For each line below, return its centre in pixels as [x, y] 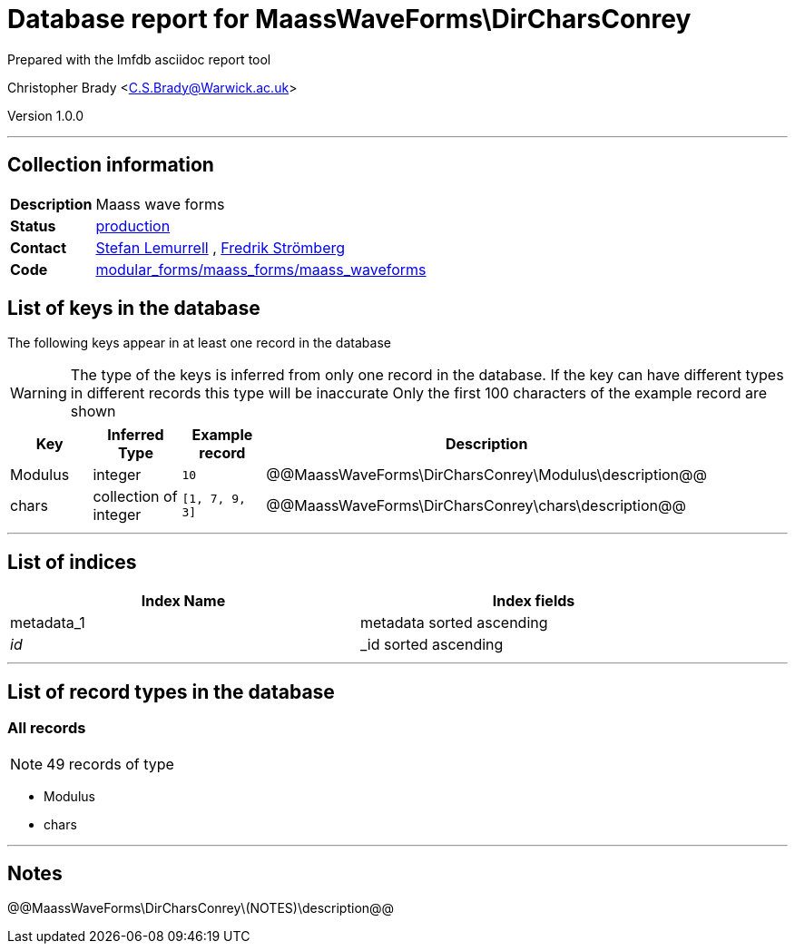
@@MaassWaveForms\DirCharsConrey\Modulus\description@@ [486, 475]
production [133, 225]
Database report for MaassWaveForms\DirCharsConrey [349, 19]
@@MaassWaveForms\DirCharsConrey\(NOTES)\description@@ [201, 908]
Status [33, 225]
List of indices [72, 562]
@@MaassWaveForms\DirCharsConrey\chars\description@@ [476, 506]
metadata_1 [48, 623]
